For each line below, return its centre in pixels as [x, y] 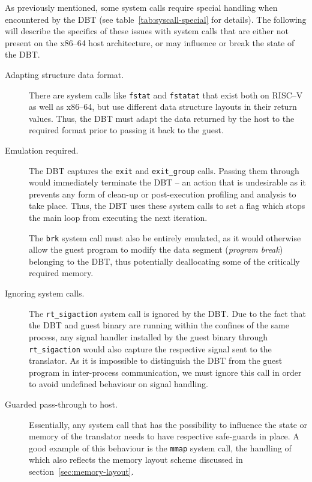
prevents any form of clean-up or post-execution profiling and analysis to [163, 194]
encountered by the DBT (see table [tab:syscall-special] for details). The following [156, 19]
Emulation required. [42, 150]
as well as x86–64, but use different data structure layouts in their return [163, 107]
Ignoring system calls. [45, 293]
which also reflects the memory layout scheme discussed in [136, 459]
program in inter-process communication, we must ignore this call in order [165, 372]
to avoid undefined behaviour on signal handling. [118, 384]
